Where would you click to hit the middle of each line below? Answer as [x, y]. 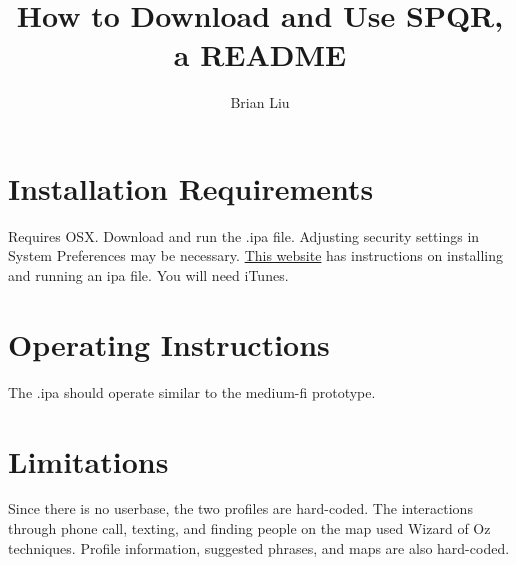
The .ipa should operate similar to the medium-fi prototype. [192, 391]
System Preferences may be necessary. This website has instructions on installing [255, 255]
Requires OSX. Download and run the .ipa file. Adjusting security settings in [244, 235]
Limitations [88, 460]
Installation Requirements [191, 187]
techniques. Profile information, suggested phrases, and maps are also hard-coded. [259, 547]
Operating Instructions [169, 343]
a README [260, 54]
